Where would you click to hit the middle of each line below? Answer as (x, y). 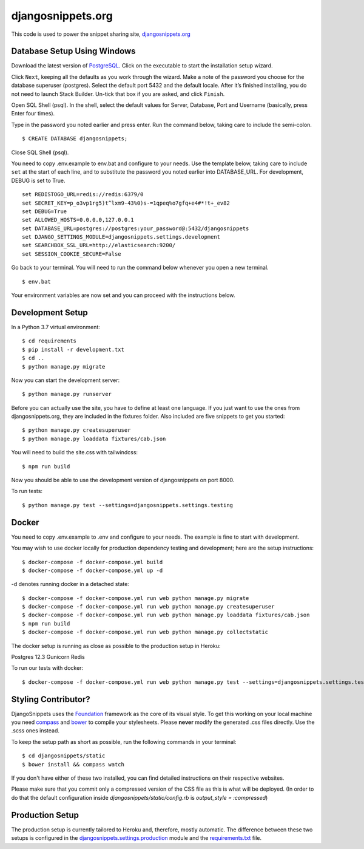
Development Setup (49, 312)
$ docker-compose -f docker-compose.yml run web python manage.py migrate (136, 598)
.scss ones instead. (35, 731)
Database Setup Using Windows (73, 51)
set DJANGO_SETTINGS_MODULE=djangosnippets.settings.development (121, 237)
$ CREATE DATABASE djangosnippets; (75, 139)
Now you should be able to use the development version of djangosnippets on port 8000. (123, 480)
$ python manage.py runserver (67, 394)
